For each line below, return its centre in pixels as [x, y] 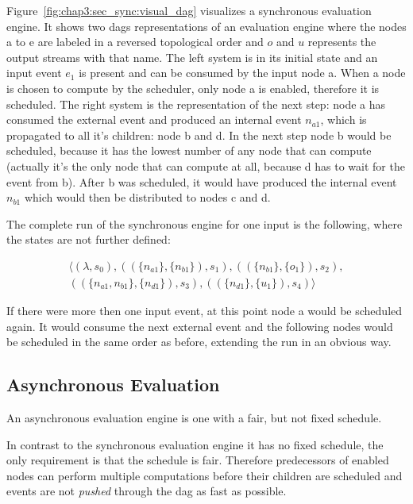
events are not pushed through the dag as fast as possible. [147, 491]
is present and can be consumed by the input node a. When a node [242, 73]
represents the [342, 42]
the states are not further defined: [89, 239]
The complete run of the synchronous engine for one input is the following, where [205, 223]
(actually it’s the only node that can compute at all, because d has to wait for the [206, 165]
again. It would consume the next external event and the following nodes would [200, 326]
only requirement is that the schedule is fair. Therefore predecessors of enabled [198, 460]
